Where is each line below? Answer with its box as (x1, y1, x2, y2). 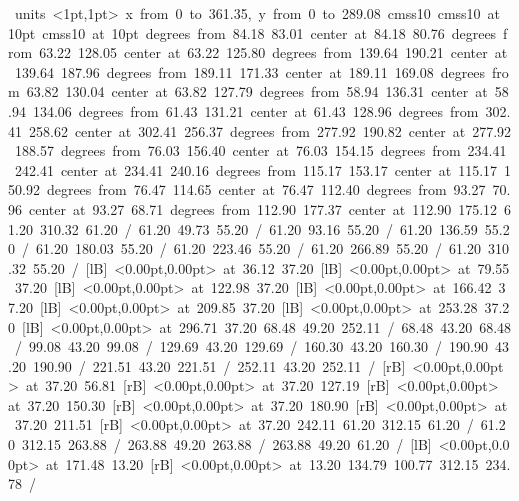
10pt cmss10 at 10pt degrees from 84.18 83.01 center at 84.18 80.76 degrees (8, 22, 497, 43)
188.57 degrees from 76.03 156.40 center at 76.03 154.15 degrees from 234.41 (14, 140, 507, 161)
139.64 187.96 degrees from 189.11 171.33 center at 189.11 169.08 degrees (14, 61, 486, 82)
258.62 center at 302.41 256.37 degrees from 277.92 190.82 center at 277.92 (28, 120, 512, 141)
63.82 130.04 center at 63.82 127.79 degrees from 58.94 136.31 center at (26, 81, 488, 102)
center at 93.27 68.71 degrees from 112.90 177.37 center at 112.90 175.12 (28, 198, 498, 219)
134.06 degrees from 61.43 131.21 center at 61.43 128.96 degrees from (32, 100, 479, 121)
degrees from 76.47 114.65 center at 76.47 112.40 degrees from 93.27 (46, 179, 486, 200)
